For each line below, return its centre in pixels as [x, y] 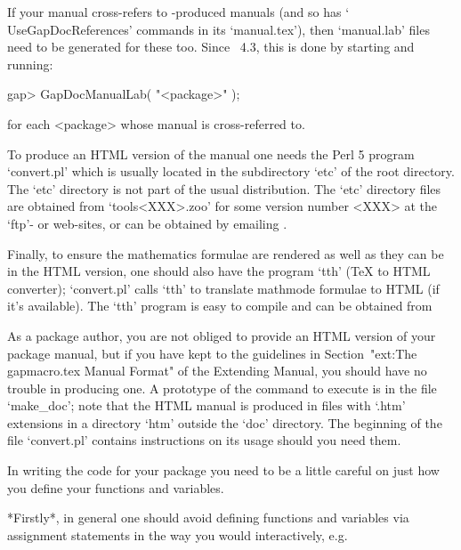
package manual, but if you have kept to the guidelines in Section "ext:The [212, 353]
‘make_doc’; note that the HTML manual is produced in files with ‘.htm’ [206, 405]
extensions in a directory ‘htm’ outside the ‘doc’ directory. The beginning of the [225, 422]
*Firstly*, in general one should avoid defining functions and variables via [208, 518]
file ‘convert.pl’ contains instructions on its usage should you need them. [204, 440]
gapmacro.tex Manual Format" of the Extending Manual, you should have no [217, 371]
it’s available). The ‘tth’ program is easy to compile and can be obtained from [220, 306]
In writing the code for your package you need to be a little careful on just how [223, 470]
